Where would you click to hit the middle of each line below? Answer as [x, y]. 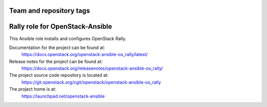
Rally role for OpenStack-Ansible [61, 27]
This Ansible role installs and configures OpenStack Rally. [68, 38]
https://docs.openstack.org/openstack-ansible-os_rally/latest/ [85, 54]
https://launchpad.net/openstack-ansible [63, 96]
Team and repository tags [49, 11]
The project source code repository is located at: [59, 75]
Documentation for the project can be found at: [57, 48]
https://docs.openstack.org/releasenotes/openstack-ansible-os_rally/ [92, 68]
